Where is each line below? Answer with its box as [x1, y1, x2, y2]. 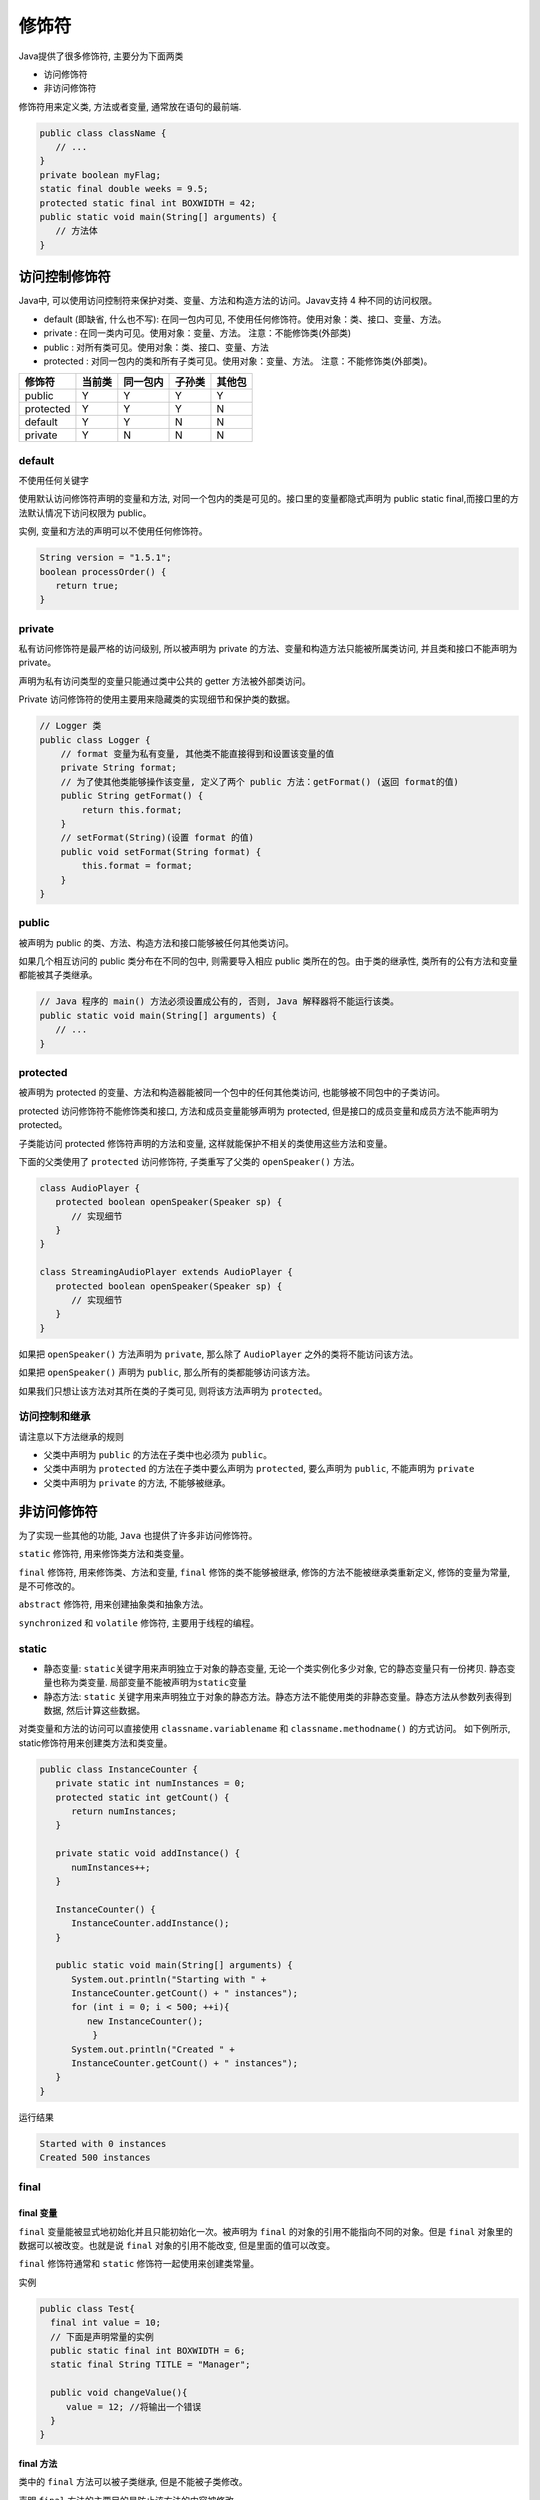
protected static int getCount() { [55, 1791, 230, 1803]
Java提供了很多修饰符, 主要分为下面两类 [18, 50, 184, 62]
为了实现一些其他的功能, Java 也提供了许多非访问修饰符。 [18, 1529, 258, 1541]
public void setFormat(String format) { [60, 846, 262, 857]
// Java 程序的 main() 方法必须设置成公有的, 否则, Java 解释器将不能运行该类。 [39, 996, 400, 1007]
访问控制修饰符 [18, 268, 111, 285]
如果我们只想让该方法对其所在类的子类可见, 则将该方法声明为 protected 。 [18, 1385, 328, 1397]
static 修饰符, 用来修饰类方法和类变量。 [18, 1548, 190, 1560]
